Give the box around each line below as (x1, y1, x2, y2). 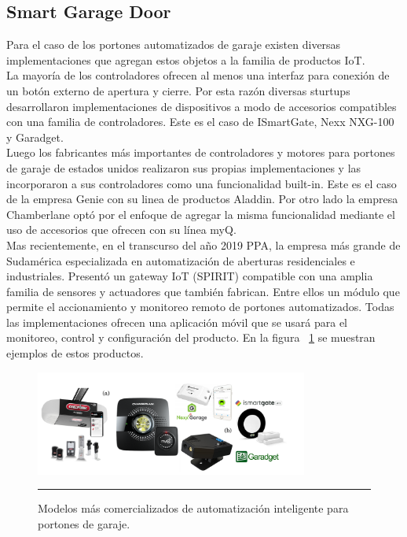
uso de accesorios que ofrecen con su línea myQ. (6, 221, 236, 238)
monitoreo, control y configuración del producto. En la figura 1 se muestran (6, 329, 376, 346)
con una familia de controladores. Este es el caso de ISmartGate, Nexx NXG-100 (6, 113, 394, 130)
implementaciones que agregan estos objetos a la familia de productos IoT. (6, 51, 365, 68)
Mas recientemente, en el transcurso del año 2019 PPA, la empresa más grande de (6, 236, 401, 253)
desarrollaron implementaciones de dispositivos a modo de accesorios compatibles (6, 98, 397, 114)
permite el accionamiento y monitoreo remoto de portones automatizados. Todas (6, 298, 394, 315)
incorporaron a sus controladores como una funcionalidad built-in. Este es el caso (6, 175, 397, 191)
